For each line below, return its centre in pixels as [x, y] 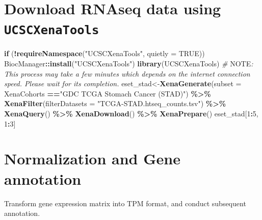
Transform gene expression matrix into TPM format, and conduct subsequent [125, 203]
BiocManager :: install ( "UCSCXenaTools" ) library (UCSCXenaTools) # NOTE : [129, 64]
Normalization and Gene [92, 158]
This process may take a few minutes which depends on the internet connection [127, 73]
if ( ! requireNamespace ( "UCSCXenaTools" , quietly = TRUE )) [104, 53]
